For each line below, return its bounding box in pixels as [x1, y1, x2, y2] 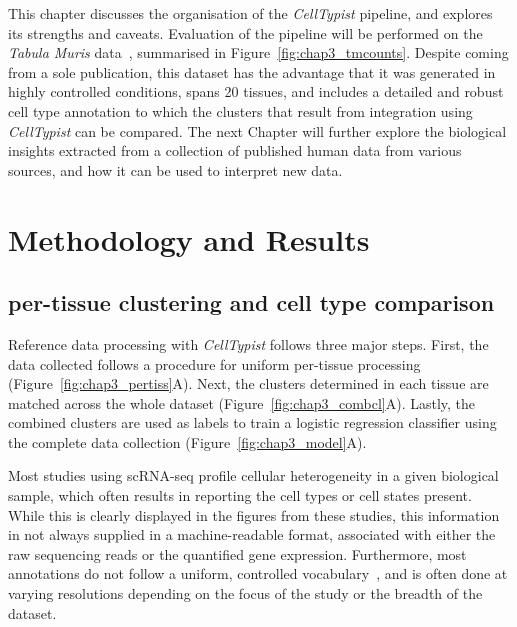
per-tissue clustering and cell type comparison [8, 287, 495, 318]
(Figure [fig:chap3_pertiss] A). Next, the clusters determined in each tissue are [8, 373, 489, 394]
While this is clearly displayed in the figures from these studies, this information [8, 504, 500, 525]
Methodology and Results [8, 218, 370, 259]
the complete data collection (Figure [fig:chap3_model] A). [8, 431, 367, 452]
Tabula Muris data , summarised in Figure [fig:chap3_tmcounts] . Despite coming [8, 42, 509, 63]
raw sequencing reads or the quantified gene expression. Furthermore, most [8, 543, 467, 564]
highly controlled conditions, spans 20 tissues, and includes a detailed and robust [8, 81, 504, 102]
